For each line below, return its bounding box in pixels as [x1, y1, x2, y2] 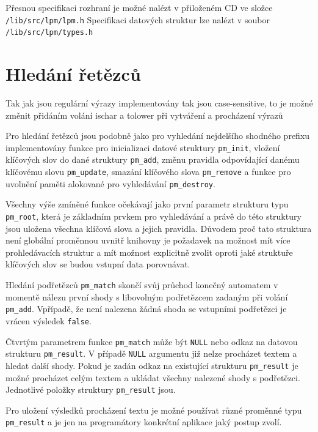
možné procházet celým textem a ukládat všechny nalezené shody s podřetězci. [5, 371, 300, 384]
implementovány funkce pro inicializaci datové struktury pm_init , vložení [5, 141, 280, 154]
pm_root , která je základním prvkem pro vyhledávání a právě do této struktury [5, 210, 302, 223]
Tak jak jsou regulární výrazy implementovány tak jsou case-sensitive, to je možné [5, 97, 313, 110]
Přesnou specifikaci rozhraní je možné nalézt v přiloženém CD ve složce [5, 1, 273, 13]
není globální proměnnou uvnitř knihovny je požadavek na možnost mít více [5, 234, 291, 247]
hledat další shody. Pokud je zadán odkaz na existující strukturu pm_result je [5, 359, 298, 371]
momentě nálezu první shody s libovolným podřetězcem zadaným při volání [5, 290, 288, 303]
